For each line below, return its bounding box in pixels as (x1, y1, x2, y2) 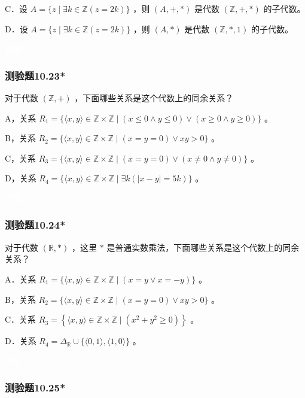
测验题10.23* (5, 68, 66, 83)
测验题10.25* (5, 380, 66, 395)
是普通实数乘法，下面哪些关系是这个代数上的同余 (106, 241, 300, 253)
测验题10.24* (5, 217, 66, 232)
